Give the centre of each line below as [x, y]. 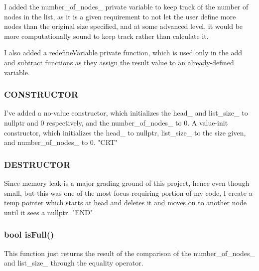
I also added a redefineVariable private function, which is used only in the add [123, 53]
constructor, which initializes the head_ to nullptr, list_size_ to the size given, [125, 132]
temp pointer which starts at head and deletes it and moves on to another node [125, 203]
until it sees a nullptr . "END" [49, 212]
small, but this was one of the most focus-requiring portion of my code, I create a [128, 193]
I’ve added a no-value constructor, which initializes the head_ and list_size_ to [126, 113]
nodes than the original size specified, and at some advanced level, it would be [124, 26]
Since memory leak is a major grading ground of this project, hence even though [127, 183]
